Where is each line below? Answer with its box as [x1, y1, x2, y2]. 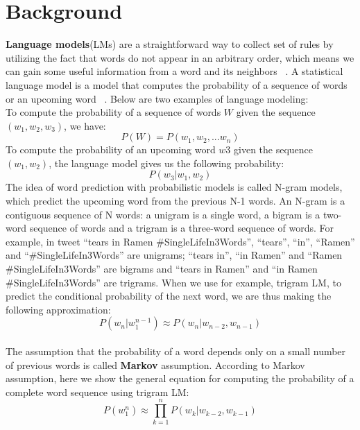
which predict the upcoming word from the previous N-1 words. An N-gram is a [6, 193, 345, 208]
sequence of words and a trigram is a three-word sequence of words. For [29, 221, 334, 235]
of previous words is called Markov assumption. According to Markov [6, 357, 305, 372]
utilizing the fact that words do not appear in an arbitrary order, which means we [6, 50, 354, 64]
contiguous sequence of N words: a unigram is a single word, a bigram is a [6, 207, 320, 221]
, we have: [64, 118, 106, 132]
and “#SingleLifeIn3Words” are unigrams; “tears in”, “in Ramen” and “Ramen [6, 248, 343, 262]
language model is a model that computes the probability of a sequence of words [6, 77, 348, 92]
